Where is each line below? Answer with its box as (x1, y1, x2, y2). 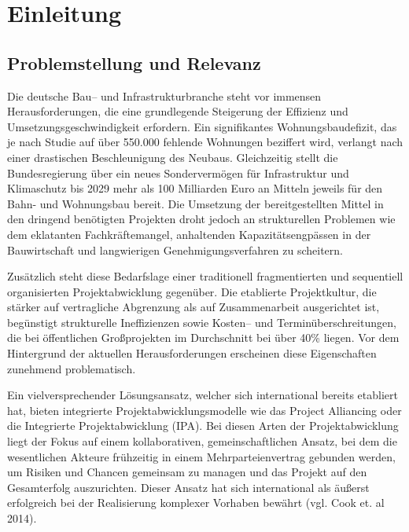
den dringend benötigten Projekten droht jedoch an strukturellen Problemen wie (7, 211, 396, 227)
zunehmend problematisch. (7, 360, 136, 376)
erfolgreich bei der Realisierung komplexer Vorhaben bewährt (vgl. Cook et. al (7, 494, 385, 511)
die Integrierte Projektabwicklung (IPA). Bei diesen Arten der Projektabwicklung (7, 417, 399, 434)
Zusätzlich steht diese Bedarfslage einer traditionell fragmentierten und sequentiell (7, 268, 403, 284)
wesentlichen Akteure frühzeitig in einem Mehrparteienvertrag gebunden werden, (7, 448, 396, 464)
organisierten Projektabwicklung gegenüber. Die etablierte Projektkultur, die (7, 283, 377, 299)
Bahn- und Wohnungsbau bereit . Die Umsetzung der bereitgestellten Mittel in (7, 195, 384, 211)
